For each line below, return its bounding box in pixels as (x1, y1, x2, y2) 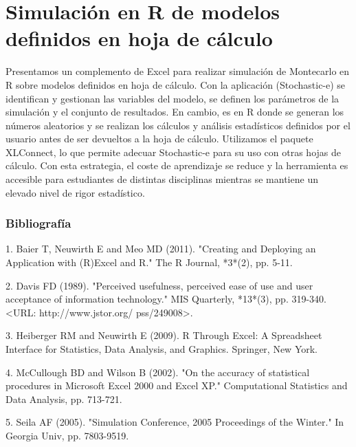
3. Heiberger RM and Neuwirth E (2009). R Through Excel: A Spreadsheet (5, 328, 322, 342)
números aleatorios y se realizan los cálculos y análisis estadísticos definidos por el (5, 118, 351, 132)
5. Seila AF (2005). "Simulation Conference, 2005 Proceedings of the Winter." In (5, 415, 344, 429)
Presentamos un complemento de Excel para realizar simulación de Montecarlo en (5, 64, 350, 78)
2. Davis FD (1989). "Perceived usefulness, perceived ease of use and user (5, 278, 313, 292)
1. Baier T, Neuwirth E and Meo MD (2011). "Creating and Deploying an (5, 241, 316, 256)
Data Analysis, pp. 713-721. (5, 391, 122, 406)
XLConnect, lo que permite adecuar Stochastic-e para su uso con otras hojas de (5, 144, 341, 159)
